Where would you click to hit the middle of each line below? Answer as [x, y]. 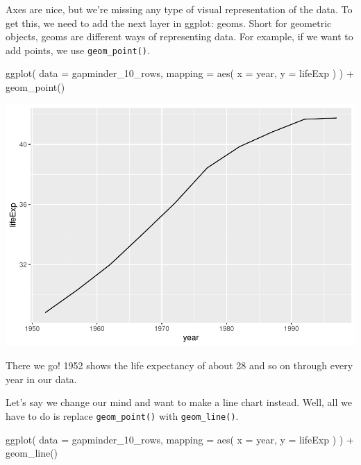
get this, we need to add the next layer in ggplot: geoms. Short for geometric [169, 23]
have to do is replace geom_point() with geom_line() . [122, 415]
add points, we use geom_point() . [78, 50]
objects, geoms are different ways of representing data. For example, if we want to [179, 36]
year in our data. [41, 379]
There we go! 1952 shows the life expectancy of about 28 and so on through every [179, 365]
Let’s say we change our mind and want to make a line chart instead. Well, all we [179, 402]
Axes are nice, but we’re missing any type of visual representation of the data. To [179, 9]
